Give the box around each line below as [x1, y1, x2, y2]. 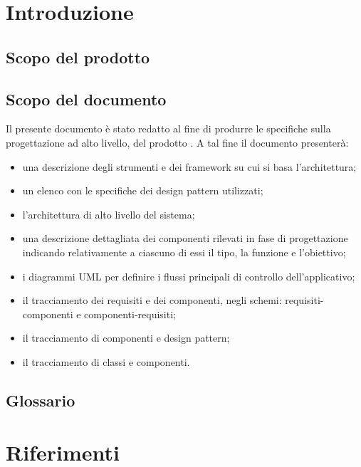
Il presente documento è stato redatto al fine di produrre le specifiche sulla [6, 121, 331, 136]
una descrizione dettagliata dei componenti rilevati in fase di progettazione [22, 231, 348, 246]
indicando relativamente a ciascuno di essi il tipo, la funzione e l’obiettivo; [22, 244, 346, 259]
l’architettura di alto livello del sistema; [22, 206, 195, 221]
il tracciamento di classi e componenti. [22, 354, 190, 369]
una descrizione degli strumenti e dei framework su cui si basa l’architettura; [22, 159, 357, 174]
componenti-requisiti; [84, 306, 176, 321]
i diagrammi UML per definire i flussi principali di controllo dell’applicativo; [22, 268, 355, 283]
